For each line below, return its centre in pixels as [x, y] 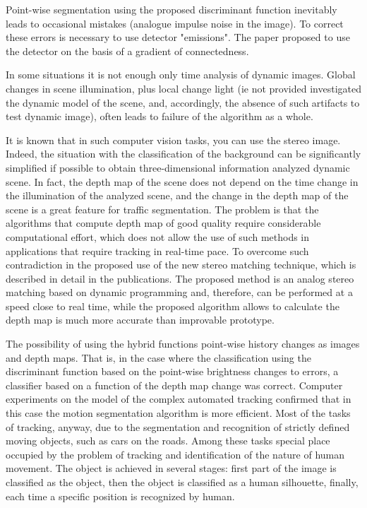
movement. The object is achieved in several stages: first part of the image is [171, 468]
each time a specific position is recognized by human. [120, 496]
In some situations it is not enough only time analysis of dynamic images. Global [181, 75]
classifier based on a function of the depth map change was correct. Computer [174, 385]
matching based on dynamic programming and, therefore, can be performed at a [179, 292]
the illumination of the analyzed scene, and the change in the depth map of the [177, 195]
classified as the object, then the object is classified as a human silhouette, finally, [182, 482]
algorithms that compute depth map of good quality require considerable [163, 223]
